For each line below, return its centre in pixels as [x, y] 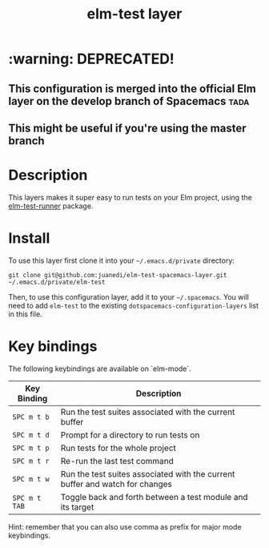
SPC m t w [31, 479]
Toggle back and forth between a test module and [154, 497]
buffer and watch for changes [116, 484]
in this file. [25, 314]
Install [29, 238]
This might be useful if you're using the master [127, 128]
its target [77, 507]
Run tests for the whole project [118, 448]
